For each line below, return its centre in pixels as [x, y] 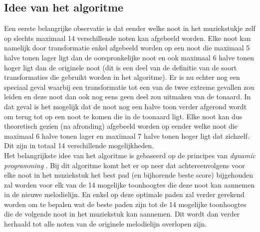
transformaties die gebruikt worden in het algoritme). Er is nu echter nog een [122, 77]
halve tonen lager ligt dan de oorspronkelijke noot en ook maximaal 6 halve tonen [129, 57]
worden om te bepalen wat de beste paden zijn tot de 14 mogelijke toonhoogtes [125, 204]
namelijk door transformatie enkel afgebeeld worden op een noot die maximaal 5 [127, 48]
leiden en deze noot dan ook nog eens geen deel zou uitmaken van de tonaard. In [128, 97]
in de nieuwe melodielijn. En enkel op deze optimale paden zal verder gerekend [124, 194]
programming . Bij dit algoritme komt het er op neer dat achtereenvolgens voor [125, 165]
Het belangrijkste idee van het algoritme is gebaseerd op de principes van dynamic [130, 155]
